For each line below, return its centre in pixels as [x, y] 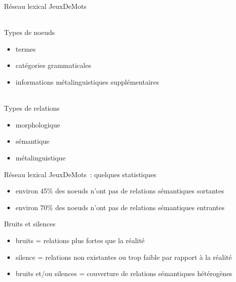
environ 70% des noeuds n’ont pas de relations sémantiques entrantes [120, 207]
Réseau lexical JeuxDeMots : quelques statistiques [80, 174]
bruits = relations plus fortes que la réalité [80, 240]
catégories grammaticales [53, 65]
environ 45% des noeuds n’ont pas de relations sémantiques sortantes [120, 191]
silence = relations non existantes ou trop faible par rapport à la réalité [124, 257]
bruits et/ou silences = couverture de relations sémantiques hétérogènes [124, 273]
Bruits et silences [30, 224]
